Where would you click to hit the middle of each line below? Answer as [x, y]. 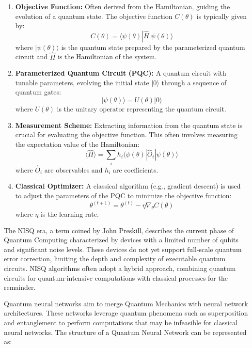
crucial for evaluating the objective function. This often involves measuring [126, 134]
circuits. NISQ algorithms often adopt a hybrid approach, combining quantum [120, 268]
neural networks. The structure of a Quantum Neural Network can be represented [125, 332]
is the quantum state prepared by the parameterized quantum [153, 47]
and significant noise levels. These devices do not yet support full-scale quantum [123, 249]
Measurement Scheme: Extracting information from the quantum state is [129, 125]
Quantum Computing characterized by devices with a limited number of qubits [121, 240]
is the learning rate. [70, 214]
